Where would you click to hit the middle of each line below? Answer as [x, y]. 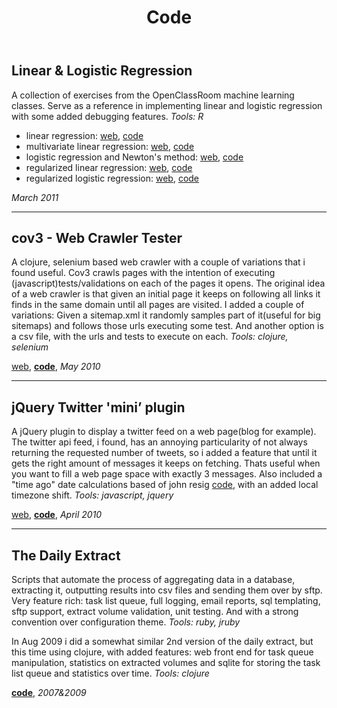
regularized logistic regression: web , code [112, 178]
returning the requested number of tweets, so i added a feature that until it [164, 453]
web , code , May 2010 [56, 367]
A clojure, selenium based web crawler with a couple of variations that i [158, 262]
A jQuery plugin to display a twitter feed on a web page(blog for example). [164, 432]
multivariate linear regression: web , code [110, 146]
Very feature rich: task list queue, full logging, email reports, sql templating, [166, 601]
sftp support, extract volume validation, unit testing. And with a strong [155, 612]
